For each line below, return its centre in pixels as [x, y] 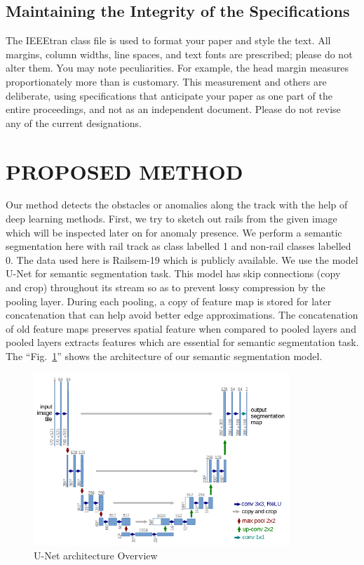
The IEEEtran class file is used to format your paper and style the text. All [168, 40]
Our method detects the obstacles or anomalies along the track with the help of [177, 205]
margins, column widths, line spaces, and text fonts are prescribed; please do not [179, 54]
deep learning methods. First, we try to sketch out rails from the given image [171, 219]
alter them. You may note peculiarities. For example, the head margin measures [177, 68]
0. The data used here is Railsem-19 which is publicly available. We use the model [182, 259]
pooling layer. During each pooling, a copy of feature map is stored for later [169, 301]
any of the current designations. [74, 122]
